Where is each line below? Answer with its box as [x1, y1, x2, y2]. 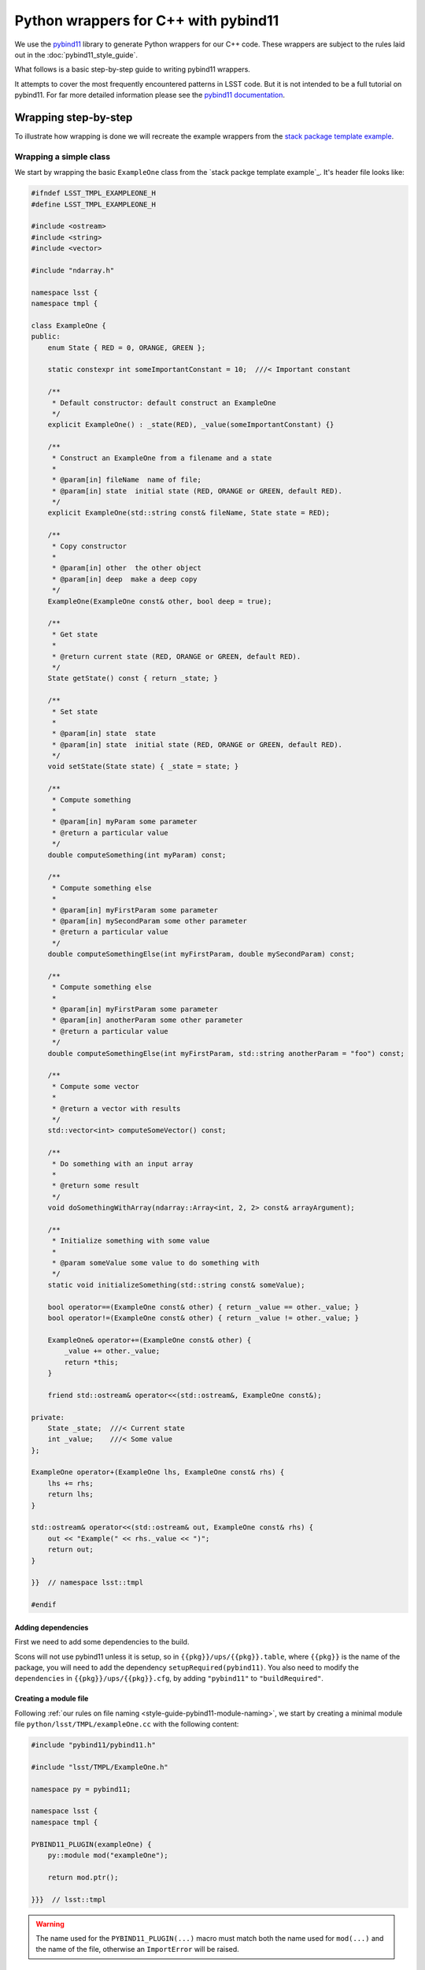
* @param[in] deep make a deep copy [51, 574, 198, 583]
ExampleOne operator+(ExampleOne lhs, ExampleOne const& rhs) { [31, 1468, 285, 1477]
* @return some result [51, 1181, 139, 1190]
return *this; [64, 1358, 119, 1366]
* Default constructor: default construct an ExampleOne [51, 398, 276, 407]
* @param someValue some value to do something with [51, 1258, 260, 1268]
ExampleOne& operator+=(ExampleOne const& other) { [47, 1336, 252, 1344]
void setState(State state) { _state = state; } [47, 762, 239, 771]
